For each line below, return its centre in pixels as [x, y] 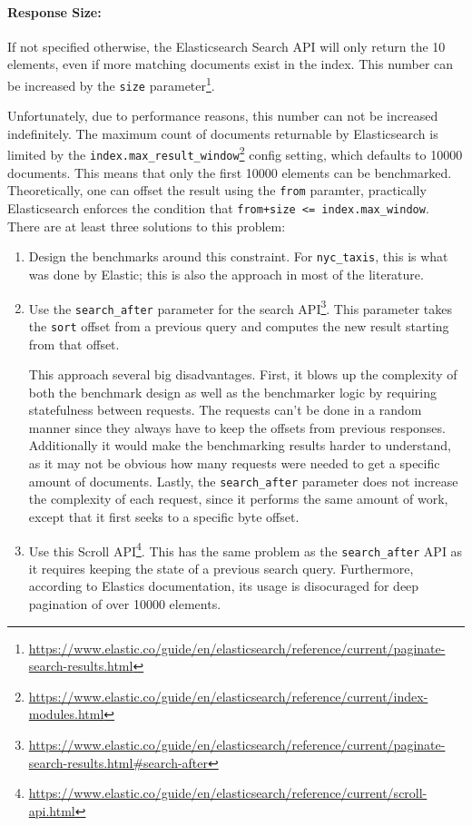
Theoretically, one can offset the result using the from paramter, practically [217, 190]
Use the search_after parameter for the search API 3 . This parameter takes [240, 307]
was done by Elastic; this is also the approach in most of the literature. [226, 274]
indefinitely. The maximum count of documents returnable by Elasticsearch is [223, 133]
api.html [52, 810]
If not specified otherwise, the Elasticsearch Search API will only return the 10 [226, 46]
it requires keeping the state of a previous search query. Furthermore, [221, 568]
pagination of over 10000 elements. [125, 604]
